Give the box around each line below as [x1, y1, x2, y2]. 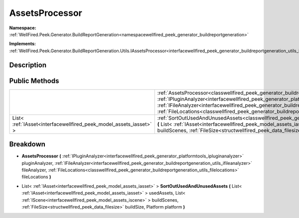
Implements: [9, 41, 36, 47]
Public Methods [9, 76, 59, 85]
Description [9, 61, 47, 69]
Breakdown [9, 140, 46, 148]
